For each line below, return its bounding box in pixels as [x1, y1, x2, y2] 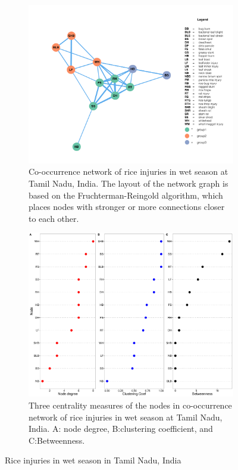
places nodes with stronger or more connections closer [29, 200, 225, 213]
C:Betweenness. [29, 434, 85, 446]
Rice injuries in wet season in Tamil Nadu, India [5, 454, 181, 466]
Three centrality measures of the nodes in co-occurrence [29, 399, 232, 411]
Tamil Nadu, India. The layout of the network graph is [29, 177, 228, 189]
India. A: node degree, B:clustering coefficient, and [29, 422, 213, 435]
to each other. [29, 212, 79, 224]
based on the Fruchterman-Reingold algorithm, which [29, 188, 223, 201]
